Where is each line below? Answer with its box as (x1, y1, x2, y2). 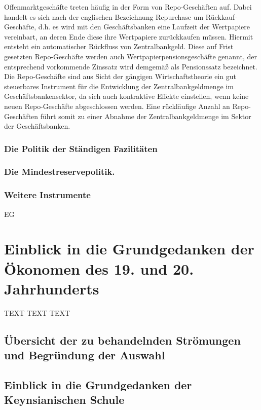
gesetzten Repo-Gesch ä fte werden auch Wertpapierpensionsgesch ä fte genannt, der (4, 51, 257, 61)
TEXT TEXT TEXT (4, 307, 70, 318)
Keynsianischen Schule (4, 392, 125, 407)
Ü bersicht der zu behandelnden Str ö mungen (4, 332, 241, 348)
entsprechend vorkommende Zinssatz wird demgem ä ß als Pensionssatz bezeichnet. (4, 61, 257, 71)
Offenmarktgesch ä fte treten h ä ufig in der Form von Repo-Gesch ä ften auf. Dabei (4, 2, 252, 12)
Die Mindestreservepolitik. (4, 165, 115, 178)
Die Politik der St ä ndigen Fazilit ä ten (4, 142, 158, 155)
